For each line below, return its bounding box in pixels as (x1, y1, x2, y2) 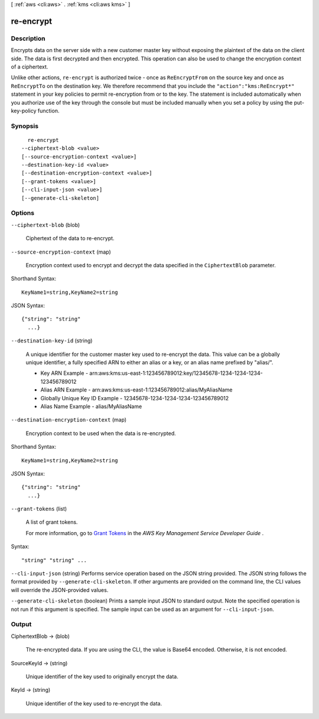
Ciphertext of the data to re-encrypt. (25, 235, 115, 242)
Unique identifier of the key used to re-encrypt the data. (25, 699, 162, 707)
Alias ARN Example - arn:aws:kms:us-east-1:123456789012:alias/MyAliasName (40, 386, 233, 393)
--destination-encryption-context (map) (11, 416, 127, 423)
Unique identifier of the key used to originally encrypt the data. (25, 673, 178, 680)
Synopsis (11, 122, 38, 130)
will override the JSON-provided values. (11, 586, 109, 594)
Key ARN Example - (40, 370, 89, 377)
